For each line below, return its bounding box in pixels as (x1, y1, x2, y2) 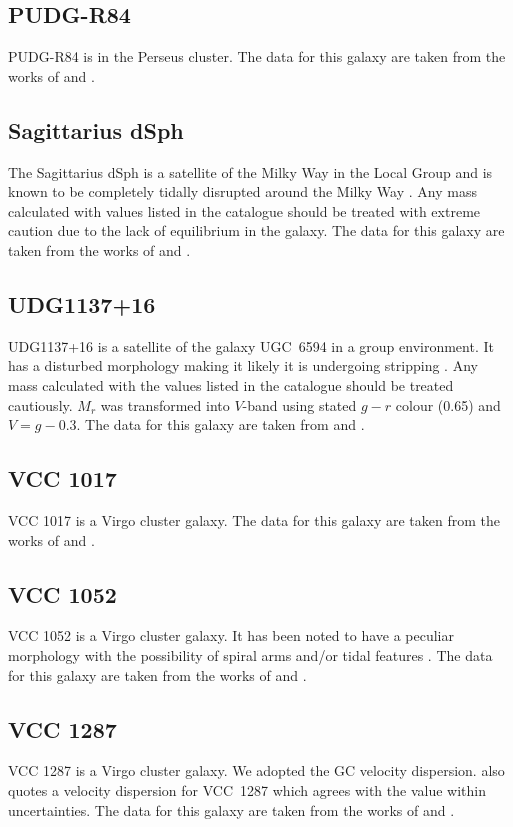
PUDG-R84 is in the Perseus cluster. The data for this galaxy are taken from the (8, 46, 506, 67)
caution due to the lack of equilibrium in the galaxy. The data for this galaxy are (8, 220, 505, 241)
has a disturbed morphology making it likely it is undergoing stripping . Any (8, 355, 478, 376)
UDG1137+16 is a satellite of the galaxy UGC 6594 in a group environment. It (8, 335, 494, 356)
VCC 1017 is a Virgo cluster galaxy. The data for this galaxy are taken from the (8, 509, 500, 530)
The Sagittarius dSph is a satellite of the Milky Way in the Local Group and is (8, 161, 493, 182)
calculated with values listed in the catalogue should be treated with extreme (8, 200, 481, 221)
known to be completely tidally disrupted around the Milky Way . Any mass (8, 181, 477, 202)
